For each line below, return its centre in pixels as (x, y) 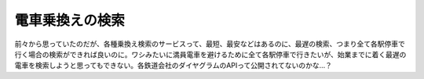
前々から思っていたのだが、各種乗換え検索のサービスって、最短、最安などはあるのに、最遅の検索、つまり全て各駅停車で (210, 44)
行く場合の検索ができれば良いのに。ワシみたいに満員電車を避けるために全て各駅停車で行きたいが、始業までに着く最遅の (210, 54)
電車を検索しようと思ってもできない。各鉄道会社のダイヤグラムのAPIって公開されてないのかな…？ (174, 66)
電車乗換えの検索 (70, 20)
